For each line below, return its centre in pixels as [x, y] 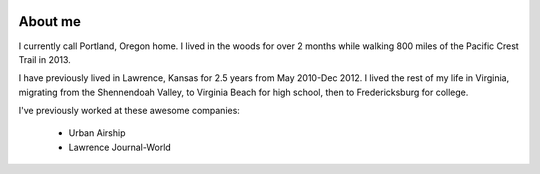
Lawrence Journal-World [120, 147]
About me [50, 21]
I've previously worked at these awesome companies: [129, 111]
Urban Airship [97, 133]
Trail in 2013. [45, 59]
